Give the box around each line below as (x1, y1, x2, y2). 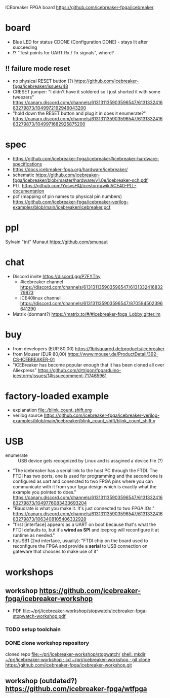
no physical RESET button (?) (12, 78, 73, 84)
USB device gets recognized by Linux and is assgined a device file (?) (18, 458, 163, 464)
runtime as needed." (12, 533, 55, 539)
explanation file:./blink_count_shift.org (12, 407, 92, 413)
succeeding (12, 44, 37, 50)
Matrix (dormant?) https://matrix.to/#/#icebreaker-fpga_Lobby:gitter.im (12, 311, 161, 317)
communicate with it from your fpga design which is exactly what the (12, 484, 157, 490)
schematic (12, 172, 34, 178)
